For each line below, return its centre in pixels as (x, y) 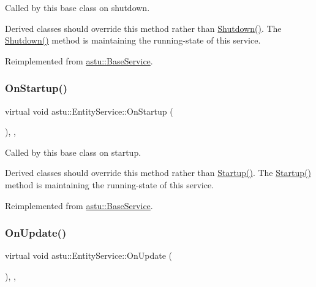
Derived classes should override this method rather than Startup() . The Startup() (158, 173)
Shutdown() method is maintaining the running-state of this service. (133, 40)
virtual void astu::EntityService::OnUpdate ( (89, 255)
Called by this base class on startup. (73, 152)
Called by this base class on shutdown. (77, 7)
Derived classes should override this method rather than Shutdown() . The (143, 28)
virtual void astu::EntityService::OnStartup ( (89, 111)
